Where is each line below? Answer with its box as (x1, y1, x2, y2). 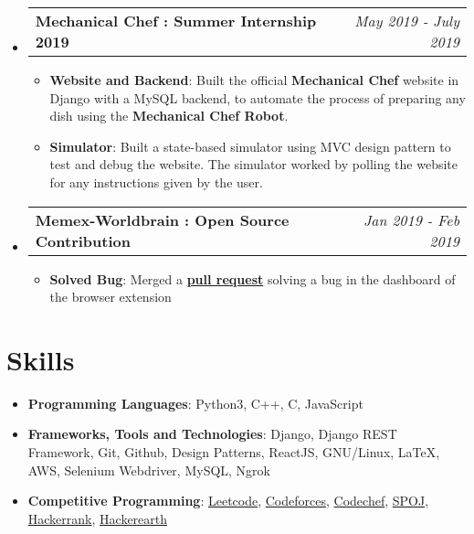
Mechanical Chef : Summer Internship (35, 10, 317, 31)
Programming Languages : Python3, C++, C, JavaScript (27, 393, 363, 412)
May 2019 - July (354, 10, 459, 31)
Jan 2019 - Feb (363, 208, 459, 230)
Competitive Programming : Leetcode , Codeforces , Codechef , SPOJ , (27, 491, 429, 510)
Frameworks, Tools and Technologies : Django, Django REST (27, 424, 397, 443)
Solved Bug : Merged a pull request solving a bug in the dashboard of (49, 269, 456, 288)
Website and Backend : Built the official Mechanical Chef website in (49, 70, 459, 89)
